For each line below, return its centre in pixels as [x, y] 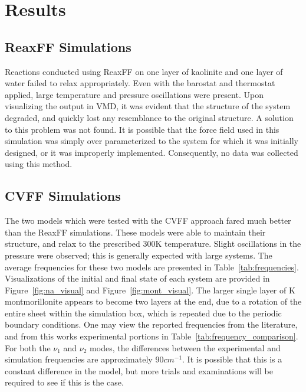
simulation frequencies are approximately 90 [84, 359]
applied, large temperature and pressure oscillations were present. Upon [134, 94]
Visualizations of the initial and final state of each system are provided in [137, 278]
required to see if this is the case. [64, 382]
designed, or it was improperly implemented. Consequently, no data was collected [152, 152]
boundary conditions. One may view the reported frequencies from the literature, [151, 324]
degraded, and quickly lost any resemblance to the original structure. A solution [149, 117]
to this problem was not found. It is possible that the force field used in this [142, 129]
